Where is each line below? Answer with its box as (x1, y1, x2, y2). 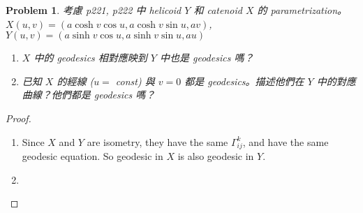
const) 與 (115, 73, 155, 88)
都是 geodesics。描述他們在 (184, 73, 304, 88)
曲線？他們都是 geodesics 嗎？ (22, 87, 156, 102)
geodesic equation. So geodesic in (22, 149, 163, 163)
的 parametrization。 (257, 3, 348, 17)
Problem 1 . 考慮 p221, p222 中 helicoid (6, 3, 181, 17)
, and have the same (242, 134, 329, 149)
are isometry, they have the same (87, 134, 228, 149)
